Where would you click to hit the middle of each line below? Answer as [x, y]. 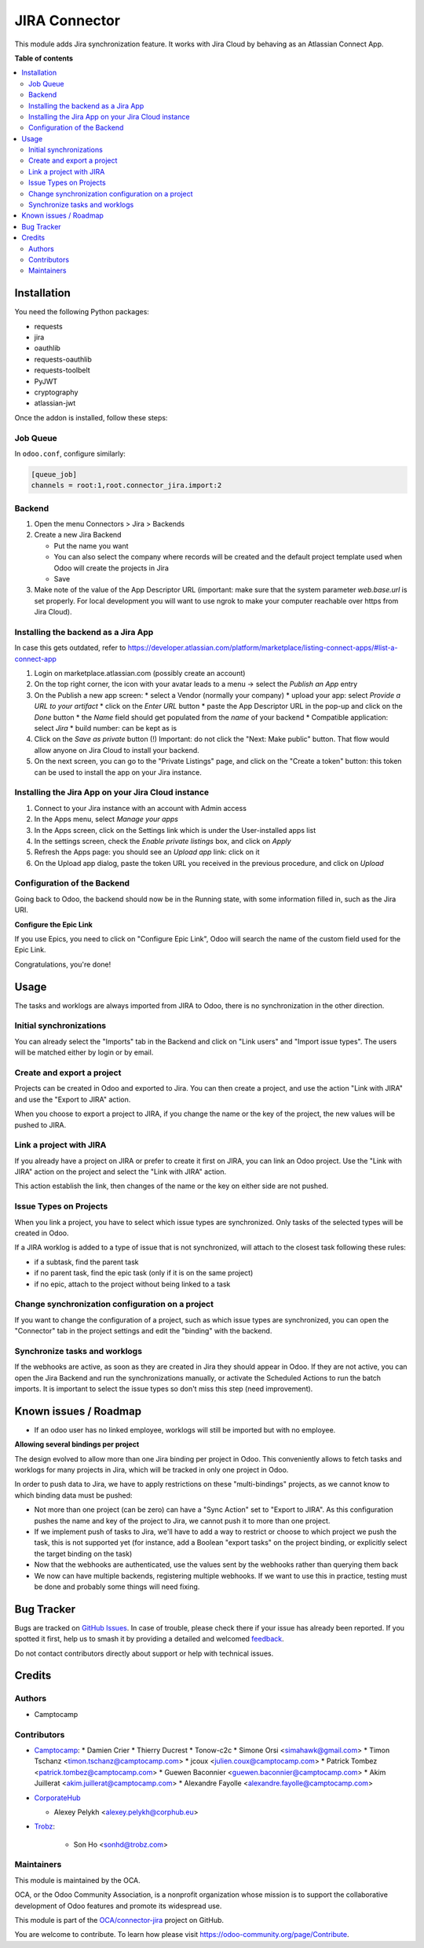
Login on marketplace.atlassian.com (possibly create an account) [140, 673]
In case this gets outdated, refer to [70, 647]
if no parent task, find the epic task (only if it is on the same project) [144, 1273]
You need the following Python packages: [82, 312]
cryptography [56, 392]
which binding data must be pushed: [73, 1495]
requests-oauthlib [63, 359]
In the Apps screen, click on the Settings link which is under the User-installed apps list [175, 830]
